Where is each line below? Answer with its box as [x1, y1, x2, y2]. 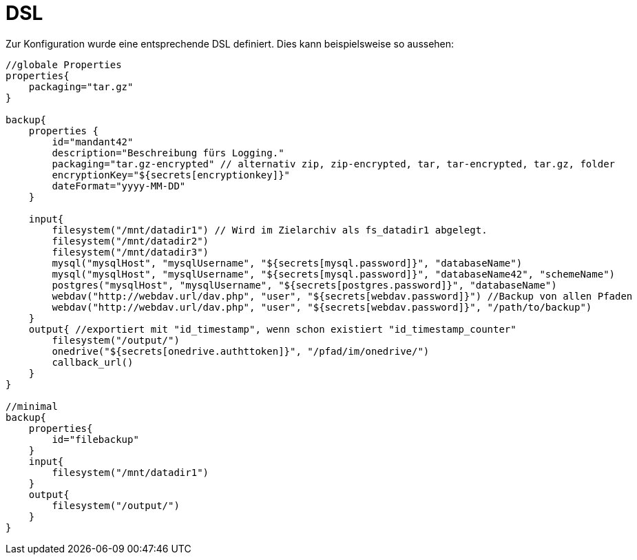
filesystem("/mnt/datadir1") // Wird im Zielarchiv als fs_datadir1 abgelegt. [52, 224, 488, 236]
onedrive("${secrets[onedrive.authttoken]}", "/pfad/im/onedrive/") [52, 345, 430, 357]
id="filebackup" [52, 433, 139, 445]
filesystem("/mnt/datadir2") [52, 235, 209, 247]
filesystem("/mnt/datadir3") [52, 246, 209, 258]
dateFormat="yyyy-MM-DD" [52, 180, 186, 191]
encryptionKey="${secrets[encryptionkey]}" [52, 169, 291, 180]
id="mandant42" [52, 136, 134, 147]
